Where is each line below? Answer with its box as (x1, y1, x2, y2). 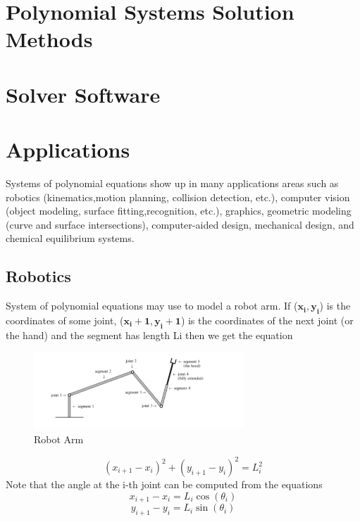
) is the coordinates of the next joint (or (180, 313, 354, 328)
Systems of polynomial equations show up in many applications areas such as (6, 176, 339, 191)
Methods (6, 25, 93, 53)
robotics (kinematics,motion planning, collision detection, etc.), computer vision (6, 189, 350, 204)
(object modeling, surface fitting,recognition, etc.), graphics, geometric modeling (6, 203, 352, 218)
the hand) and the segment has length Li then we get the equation (6, 327, 293, 342)
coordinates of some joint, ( (6, 313, 124, 328)
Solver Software (6, 79, 161, 108)
